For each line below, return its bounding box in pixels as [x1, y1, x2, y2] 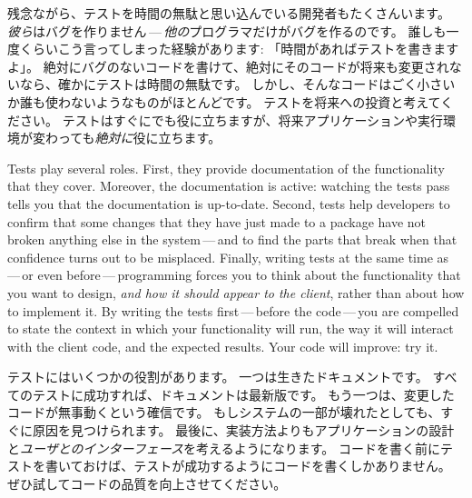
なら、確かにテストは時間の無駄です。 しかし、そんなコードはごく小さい [19, 75, 456, 94]
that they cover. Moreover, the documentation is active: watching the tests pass [7, 176, 450, 195]
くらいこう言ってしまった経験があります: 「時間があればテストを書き [19, 39, 434, 58]
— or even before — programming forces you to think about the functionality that [7, 265, 461, 284]
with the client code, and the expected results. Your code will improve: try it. [7, 336, 438, 355]
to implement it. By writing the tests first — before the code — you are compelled [7, 301, 459, 320]
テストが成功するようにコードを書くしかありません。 [133, 456, 451, 475]
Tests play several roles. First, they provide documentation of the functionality [7, 158, 445, 177]
